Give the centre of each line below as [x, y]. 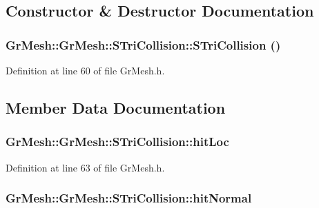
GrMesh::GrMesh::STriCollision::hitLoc [117, 142]
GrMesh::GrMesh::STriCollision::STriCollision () [143, 44]
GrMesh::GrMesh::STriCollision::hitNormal [129, 198]
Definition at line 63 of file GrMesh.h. [85, 167]
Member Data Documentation [116, 107]
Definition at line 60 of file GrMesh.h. [85, 70]
